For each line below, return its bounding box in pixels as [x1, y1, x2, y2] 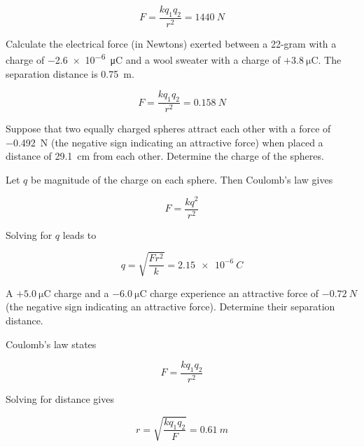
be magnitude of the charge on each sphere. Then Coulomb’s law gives [30, 172, 333, 186]
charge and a [54, 285, 109, 300]
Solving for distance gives [6, 391, 114, 406]
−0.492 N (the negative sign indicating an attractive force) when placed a [6, 135, 323, 149]
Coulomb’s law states [6, 336, 97, 351]
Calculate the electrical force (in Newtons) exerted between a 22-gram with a [6, 36, 337, 50]
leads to [62, 227, 97, 242]
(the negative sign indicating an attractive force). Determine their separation [6, 299, 335, 314]
